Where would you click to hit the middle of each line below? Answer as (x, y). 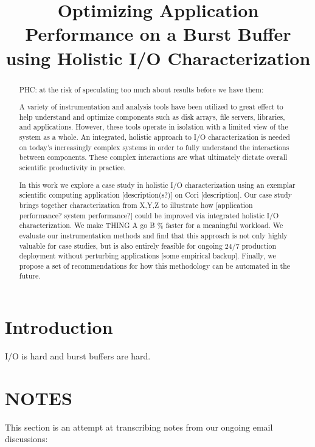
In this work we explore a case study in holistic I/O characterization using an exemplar (157, 185)
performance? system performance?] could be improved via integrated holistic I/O (149, 215)
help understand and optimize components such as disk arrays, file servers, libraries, (152, 116)
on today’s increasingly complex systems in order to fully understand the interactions (154, 147)
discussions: (26, 439)
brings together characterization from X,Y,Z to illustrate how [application (136, 205)
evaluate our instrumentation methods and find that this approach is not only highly (153, 235)
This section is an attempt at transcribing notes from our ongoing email (139, 427)
